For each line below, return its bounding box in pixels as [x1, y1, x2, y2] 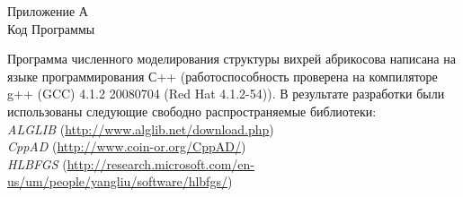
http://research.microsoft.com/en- [67, 154, 254, 173]
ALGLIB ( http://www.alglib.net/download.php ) [7, 119, 274, 138]
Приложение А [7, 2, 88, 20]
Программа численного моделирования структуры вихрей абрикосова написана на [7, 49, 456, 68]
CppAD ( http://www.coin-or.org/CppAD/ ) [7, 137, 246, 156]
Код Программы [7, 19, 95, 38]
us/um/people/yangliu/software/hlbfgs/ [7, 172, 227, 191]
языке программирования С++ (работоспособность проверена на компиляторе [7, 66, 438, 85]
